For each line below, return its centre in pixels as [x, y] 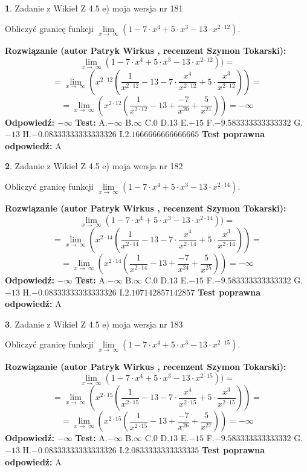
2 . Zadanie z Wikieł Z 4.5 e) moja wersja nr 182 [94, 166]
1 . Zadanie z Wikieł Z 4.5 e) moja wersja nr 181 [94, 8]
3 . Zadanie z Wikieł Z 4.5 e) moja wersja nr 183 [94, 324]
